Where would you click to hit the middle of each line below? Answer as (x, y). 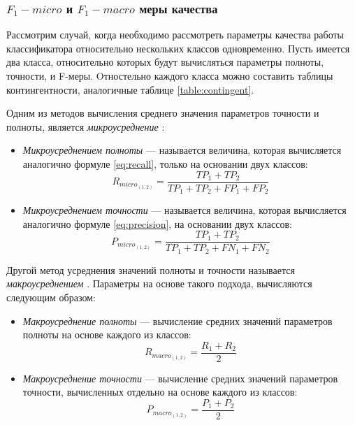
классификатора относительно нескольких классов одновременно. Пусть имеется (178, 48)
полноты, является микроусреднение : (86, 126)
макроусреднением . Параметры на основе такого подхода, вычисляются (159, 283)
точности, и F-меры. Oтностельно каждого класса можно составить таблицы (170, 75)
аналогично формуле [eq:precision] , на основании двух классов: (157, 223)
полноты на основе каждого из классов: (107, 334)
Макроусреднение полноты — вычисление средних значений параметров (177, 320)
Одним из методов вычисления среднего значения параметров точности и (163, 113)
